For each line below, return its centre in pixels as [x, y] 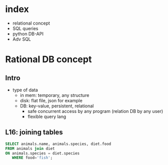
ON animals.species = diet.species [43, 153]
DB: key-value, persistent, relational [57, 106]
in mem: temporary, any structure [55, 95]
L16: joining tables [34, 132]
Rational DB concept [49, 59]
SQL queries [25, 28]
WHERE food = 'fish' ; [32, 158]
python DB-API [28, 34]
